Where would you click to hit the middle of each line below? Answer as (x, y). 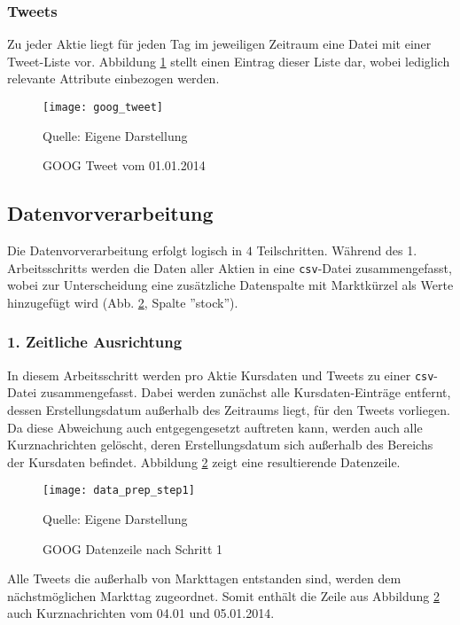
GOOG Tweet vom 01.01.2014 (124, 165)
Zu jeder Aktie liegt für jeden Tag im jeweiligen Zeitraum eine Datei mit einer (219, 44)
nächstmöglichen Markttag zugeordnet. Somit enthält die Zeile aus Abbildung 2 (223, 595)
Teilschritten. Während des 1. (337, 250)
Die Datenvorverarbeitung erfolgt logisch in (125, 250)
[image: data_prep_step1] (119, 491)
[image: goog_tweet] (103, 107)
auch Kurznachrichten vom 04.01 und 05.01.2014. (141, 613)
